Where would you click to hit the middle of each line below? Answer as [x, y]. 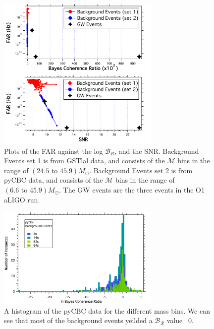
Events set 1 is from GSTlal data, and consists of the [84, 161]
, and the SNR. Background [157, 151]
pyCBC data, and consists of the [53, 180]
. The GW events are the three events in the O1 [132, 189]
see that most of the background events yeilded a [78, 320]
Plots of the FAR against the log [53, 151]
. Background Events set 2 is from [141, 170]
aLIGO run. [22, 199]
